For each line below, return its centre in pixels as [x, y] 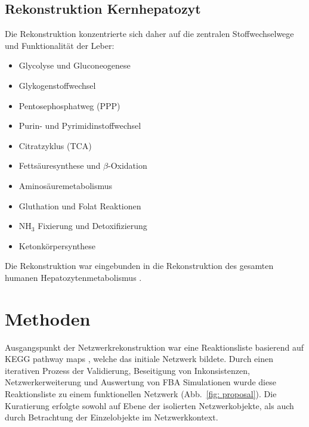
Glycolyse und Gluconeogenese [75, 65]
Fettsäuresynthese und [60, 165]
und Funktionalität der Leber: [60, 45]
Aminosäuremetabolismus [66, 185]
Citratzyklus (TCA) [55, 145]
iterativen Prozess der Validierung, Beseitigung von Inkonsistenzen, [127, 370]
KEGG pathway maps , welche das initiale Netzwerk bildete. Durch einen [139, 359]
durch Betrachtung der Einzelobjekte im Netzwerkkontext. [112, 417]
